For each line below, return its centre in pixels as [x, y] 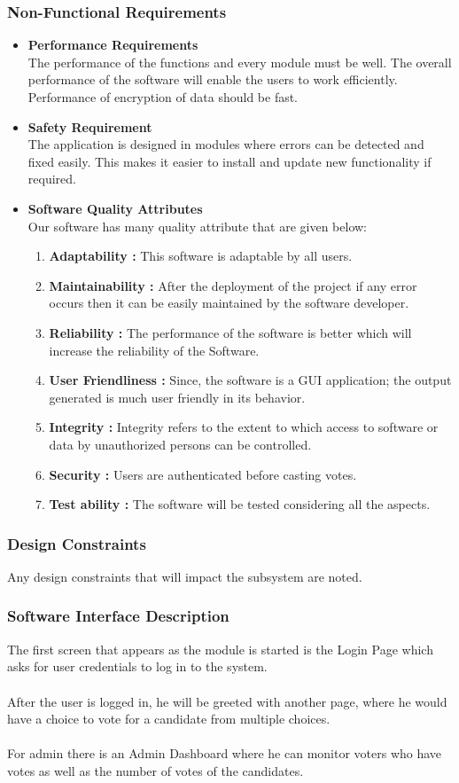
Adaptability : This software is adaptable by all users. [201, 256]
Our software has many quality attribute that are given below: [198, 226]
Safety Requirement [90, 126]
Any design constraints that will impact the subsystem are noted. [185, 576]
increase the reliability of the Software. [154, 350]
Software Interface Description [118, 616]
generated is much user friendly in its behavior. [177, 397]
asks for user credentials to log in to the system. [137, 666]
